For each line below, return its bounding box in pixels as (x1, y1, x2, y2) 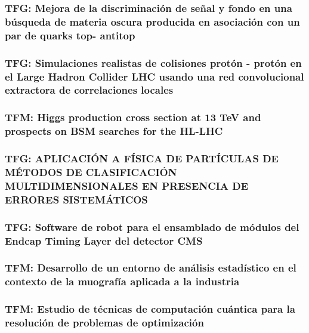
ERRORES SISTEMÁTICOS (5, 192, 148, 206)
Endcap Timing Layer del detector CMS (5, 233, 203, 248)
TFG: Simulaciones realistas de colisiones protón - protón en (5, 55, 302, 70)
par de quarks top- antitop (5, 27, 135, 42)
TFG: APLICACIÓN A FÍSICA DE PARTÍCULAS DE (5, 151, 279, 166)
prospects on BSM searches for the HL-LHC (5, 124, 223, 138)
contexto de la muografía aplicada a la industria (5, 274, 240, 289)
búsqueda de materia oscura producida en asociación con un (5, 14, 300, 29)
